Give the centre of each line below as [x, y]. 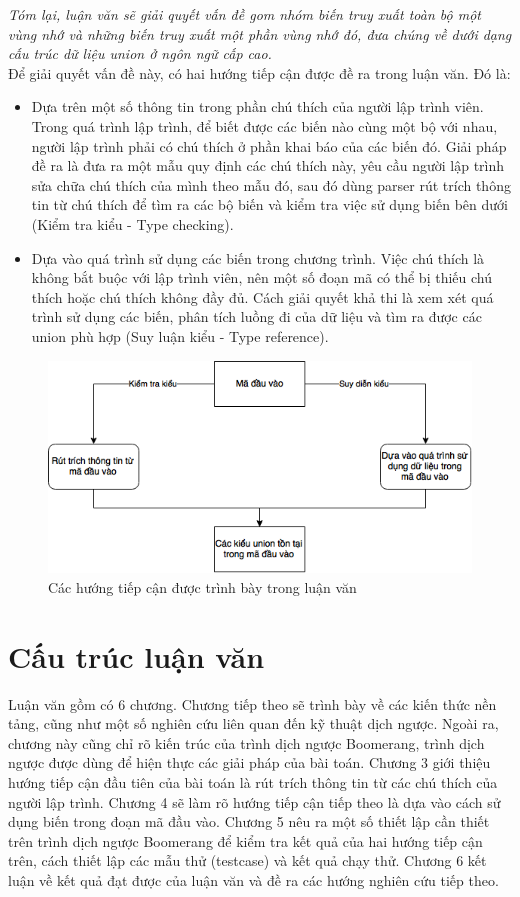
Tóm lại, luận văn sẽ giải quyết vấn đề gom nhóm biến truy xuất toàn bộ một [244, 14]
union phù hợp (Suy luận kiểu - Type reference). [180, 335]
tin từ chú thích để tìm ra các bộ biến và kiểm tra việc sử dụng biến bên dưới [269, 204]
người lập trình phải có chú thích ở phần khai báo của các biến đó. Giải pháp [269, 145]
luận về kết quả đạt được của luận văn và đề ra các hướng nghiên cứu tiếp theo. [253, 879]
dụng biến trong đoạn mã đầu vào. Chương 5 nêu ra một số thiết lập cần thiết [249, 821]
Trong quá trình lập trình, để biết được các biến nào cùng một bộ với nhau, [264, 125]
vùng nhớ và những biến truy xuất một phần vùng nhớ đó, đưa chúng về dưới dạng [260, 33]
